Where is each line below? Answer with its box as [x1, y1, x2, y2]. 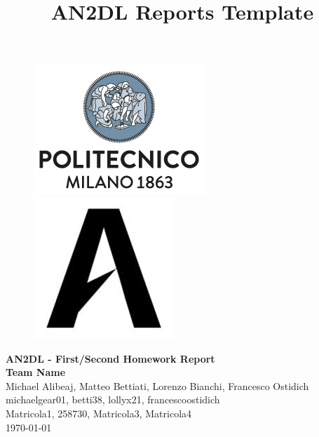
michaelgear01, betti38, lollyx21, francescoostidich [6, 392, 220, 407]
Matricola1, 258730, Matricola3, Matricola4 [6, 405, 192, 420]
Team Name [6, 365, 66, 379]
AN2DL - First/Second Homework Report [6, 351, 215, 365]
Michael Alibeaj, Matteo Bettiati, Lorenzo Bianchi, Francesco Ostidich [6, 378, 309, 393]
